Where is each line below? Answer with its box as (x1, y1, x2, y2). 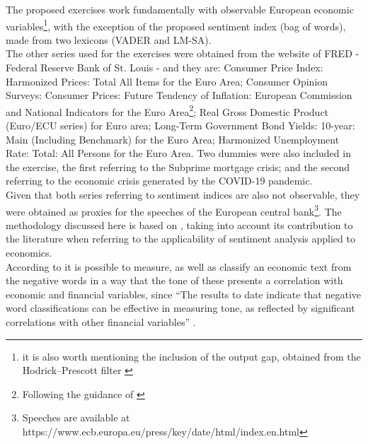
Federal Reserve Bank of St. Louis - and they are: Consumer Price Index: (6, 60, 323, 75)
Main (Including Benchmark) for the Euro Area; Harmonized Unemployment (6, 132, 340, 146)
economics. (6, 245, 52, 260)
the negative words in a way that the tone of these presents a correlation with (6, 273, 343, 288)
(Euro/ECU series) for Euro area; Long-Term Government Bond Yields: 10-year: (6, 118, 355, 133)
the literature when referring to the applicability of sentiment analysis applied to (6, 231, 355, 246)
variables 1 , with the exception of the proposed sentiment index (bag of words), (6, 16, 346, 33)
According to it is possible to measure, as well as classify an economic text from (6, 259, 352, 274)
